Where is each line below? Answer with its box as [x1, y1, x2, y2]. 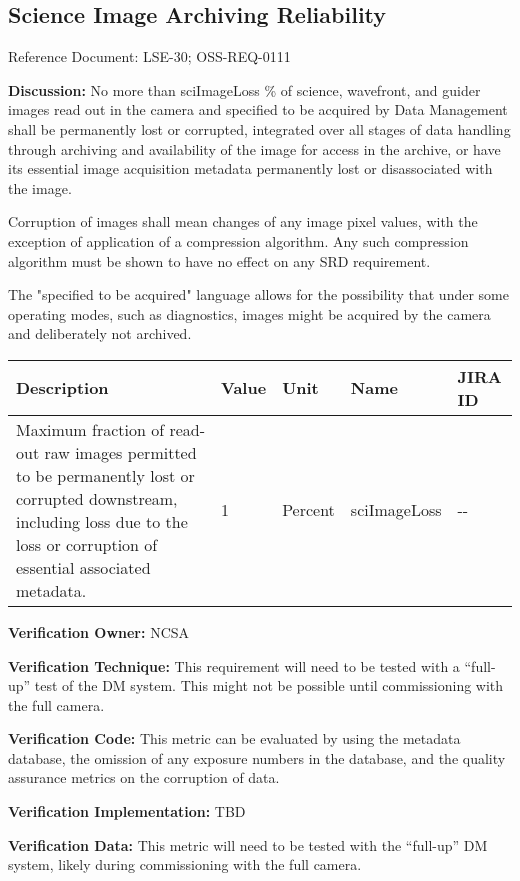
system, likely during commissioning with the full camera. [8, 854, 362, 875]
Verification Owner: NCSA [8, 621, 190, 642]
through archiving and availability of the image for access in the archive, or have [8, 138, 501, 159]
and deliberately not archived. [8, 323, 192, 344]
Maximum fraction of [16, 417, 165, 441]
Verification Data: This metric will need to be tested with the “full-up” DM [8, 834, 488, 855]
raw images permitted [44, 440, 197, 464]
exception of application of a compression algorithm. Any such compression [8, 230, 469, 251]
